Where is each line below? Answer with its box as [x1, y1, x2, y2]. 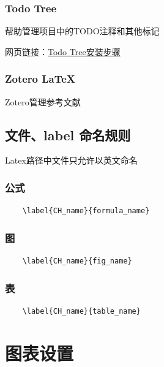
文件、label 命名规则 [5, 125, 131, 144]
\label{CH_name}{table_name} [22, 306, 141, 316]
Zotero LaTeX [5, 71, 76, 86]
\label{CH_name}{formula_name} [22, 206, 150, 216]
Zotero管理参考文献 [5, 95, 81, 108]
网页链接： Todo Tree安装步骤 [5, 45, 121, 58]
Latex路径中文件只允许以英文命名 [5, 154, 138, 167]
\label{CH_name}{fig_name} [22, 257, 132, 266]
